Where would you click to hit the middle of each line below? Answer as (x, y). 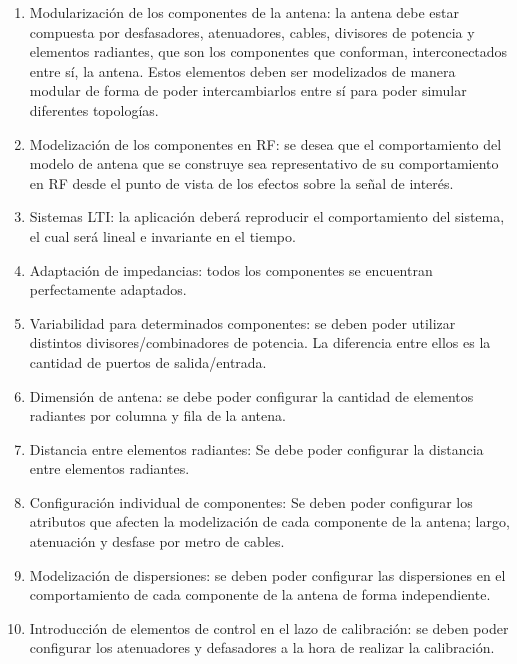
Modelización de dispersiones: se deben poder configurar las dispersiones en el (267, 574)
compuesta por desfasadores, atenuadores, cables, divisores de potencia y (252, 31)
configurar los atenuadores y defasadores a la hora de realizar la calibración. (262, 647)
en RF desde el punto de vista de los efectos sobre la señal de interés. (241, 182)
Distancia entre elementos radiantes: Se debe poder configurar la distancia (256, 448)
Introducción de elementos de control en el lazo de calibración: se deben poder (269, 627)
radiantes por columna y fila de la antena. (157, 415)
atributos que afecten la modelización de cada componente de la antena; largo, (269, 521)
